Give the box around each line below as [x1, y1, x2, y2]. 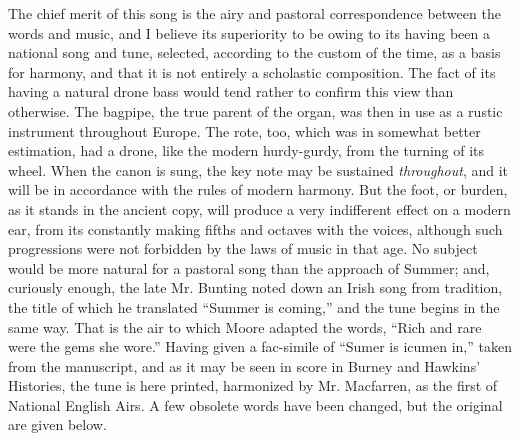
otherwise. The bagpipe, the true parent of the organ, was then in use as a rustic [8, 100, 503, 121]
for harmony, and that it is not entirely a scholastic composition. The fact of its [8, 61, 496, 82]
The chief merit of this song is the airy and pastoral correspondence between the [8, 3, 501, 23]
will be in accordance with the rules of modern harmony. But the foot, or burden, [8, 179, 508, 200]
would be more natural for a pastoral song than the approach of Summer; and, [8, 257, 490, 278]
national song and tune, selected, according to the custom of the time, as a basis [8, 42, 501, 63]
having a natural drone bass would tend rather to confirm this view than [8, 81, 454, 102]
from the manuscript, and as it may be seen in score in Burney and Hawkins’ [8, 355, 481, 376]
